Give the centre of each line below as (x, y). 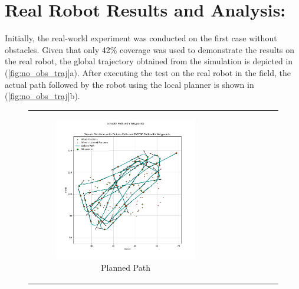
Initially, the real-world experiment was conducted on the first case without (141, 38)
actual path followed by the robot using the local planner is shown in (129, 84)
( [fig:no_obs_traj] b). (42, 96)
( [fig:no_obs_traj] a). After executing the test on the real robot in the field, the (148, 72)
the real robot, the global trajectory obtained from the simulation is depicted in (149, 61)
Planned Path (126, 267)
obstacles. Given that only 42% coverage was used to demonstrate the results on (150, 49)
